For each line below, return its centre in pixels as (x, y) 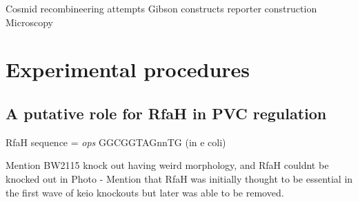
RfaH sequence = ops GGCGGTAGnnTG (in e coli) (116, 142)
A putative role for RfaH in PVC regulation (166, 113)
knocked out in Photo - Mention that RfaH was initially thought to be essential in (179, 178)
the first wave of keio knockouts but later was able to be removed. (145, 192)
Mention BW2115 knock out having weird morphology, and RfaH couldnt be (167, 165)
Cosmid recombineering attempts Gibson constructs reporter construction (161, 8)
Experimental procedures (128, 69)
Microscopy (29, 22)
